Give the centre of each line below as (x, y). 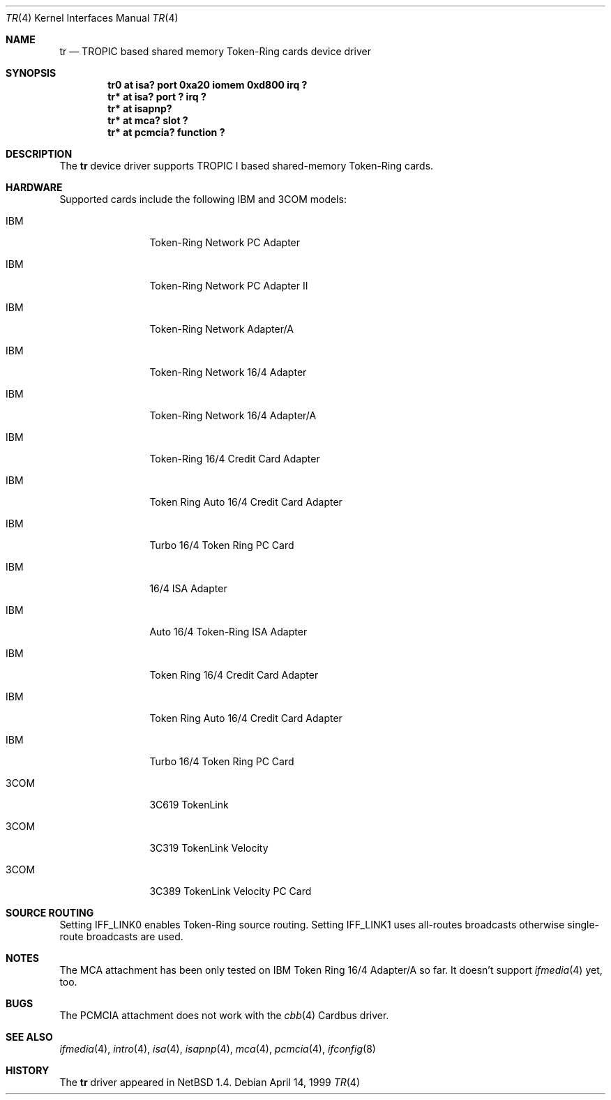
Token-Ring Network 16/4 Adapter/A (233, 415)
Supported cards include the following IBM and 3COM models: (203, 199)
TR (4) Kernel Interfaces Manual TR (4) (92, 18)
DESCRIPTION (39, 154)
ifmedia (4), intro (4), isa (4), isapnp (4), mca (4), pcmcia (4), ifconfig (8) (218, 1049)
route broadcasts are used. (121, 936)
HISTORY (28, 1070)
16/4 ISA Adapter (188, 588)
